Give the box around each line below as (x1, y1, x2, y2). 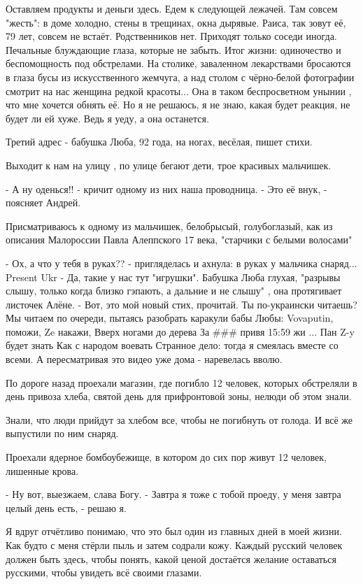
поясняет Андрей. (6, 195, 81, 210)
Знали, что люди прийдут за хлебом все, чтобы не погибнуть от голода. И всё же (6, 412, 353, 427)
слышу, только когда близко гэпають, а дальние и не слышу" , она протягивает (6, 283, 342, 298)
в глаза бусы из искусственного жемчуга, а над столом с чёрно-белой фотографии (6, 69, 355, 84)
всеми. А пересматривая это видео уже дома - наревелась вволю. (6, 352, 283, 366)
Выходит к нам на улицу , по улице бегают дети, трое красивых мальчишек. (6, 157, 332, 172)
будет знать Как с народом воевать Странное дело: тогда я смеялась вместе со (6, 338, 339, 352)
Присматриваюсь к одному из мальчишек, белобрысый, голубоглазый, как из (6, 218, 333, 233)
